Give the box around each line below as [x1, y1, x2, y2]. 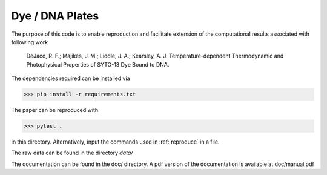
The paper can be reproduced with [11, 107, 99, 114]
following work [11, 38, 48, 45]
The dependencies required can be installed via [11, 74, 130, 82]
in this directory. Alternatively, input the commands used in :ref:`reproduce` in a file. [11, 138, 220, 145]
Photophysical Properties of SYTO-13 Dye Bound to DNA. [26, 61, 170, 68]
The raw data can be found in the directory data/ [11, 149, 133, 157]
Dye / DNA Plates [11, 9, 99, 22]
